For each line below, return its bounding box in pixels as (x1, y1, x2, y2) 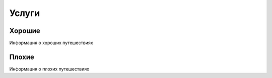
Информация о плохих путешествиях (9, 65, 90, 72)
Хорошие (9, 26, 40, 35)
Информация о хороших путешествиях (9, 40, 93, 46)
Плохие (9, 52, 35, 61)
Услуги (9, 7, 40, 18)
